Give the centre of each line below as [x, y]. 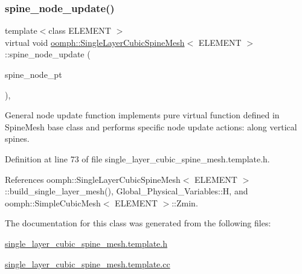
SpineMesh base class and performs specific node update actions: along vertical [151, 126]
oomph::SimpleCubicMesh [53, 202]
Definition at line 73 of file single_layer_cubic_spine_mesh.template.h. [137, 158]
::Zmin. [185, 202]
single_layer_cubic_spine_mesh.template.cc [88, 263]
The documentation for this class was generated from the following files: [138, 223]
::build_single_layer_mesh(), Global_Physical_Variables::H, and [127, 191]
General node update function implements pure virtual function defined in [142, 115]
